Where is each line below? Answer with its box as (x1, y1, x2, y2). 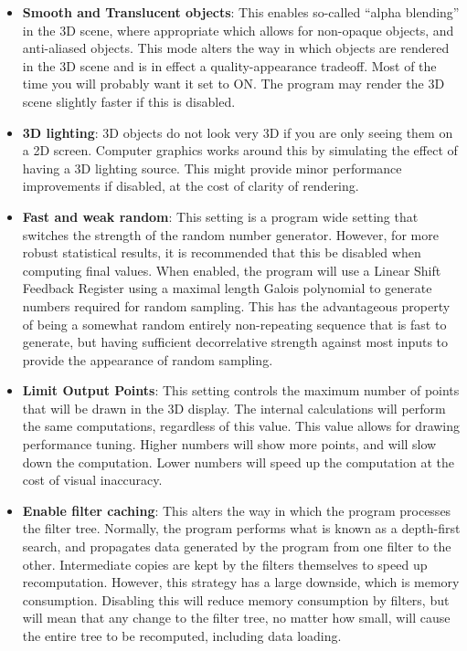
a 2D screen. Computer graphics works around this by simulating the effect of (22, 141, 458, 160)
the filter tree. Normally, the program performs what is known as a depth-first (22, 519, 461, 538)
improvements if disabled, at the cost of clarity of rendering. (22, 176, 359, 195)
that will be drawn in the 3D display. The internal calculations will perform (22, 398, 446, 417)
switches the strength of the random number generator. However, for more (22, 225, 439, 244)
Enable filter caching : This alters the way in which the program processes (22, 500, 451, 520)
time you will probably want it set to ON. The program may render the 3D (22, 74, 445, 93)
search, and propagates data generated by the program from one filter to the (22, 537, 451, 556)
